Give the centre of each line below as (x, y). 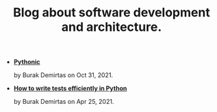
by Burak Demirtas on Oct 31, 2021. (63, 75)
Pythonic (27, 62)
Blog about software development (112, 13)
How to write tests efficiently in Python (70, 88)
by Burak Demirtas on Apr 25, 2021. (64, 102)
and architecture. (112, 27)
